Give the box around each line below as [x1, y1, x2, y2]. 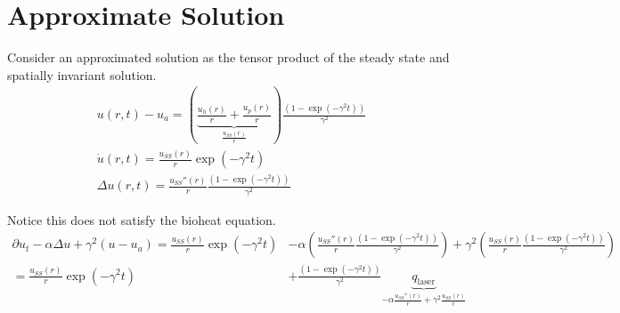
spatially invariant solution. [7, 65, 157, 84]
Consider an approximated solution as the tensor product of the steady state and [7, 48, 450, 67]
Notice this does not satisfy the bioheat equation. [7, 210, 276, 229]
